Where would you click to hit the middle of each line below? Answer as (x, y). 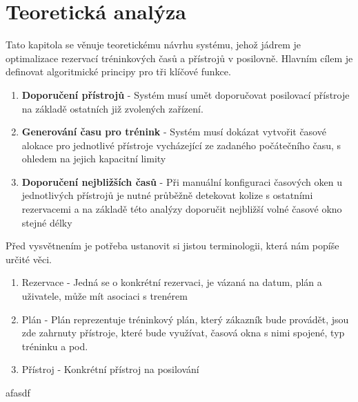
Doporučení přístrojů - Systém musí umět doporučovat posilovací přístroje (186, 94)
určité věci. (29, 259)
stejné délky (47, 222)
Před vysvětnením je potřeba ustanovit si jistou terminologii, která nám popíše (172, 246)
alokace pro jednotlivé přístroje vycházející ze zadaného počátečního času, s (181, 145)
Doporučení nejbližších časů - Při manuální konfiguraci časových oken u (182, 181)
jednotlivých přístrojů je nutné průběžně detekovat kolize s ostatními (167, 195)
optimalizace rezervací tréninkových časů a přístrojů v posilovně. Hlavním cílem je (179, 58)
